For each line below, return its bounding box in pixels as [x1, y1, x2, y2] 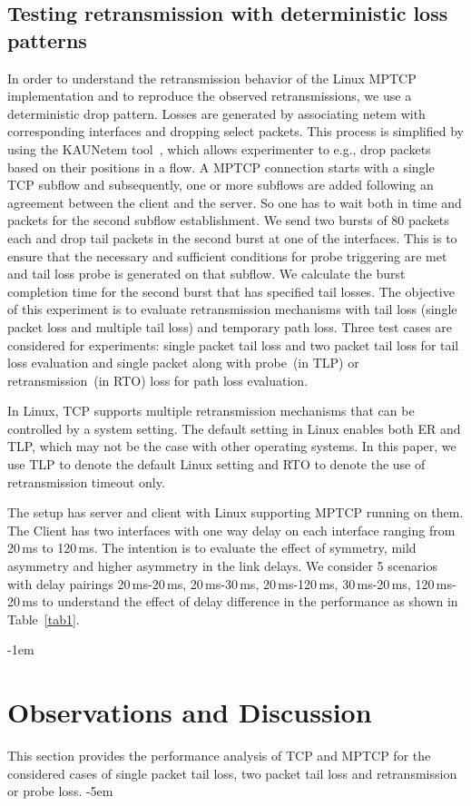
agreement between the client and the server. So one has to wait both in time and [7, 192, 462, 211]
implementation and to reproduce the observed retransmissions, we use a [7, 86, 412, 105]
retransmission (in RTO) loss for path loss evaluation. [7, 370, 309, 389]
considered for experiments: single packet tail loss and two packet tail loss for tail [7, 335, 459, 354]
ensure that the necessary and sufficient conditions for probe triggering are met [7, 246, 447, 265]
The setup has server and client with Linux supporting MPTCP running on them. [7, 503, 464, 522]
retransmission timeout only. [7, 472, 165, 491]
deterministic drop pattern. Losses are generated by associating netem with [7, 103, 426, 123]
